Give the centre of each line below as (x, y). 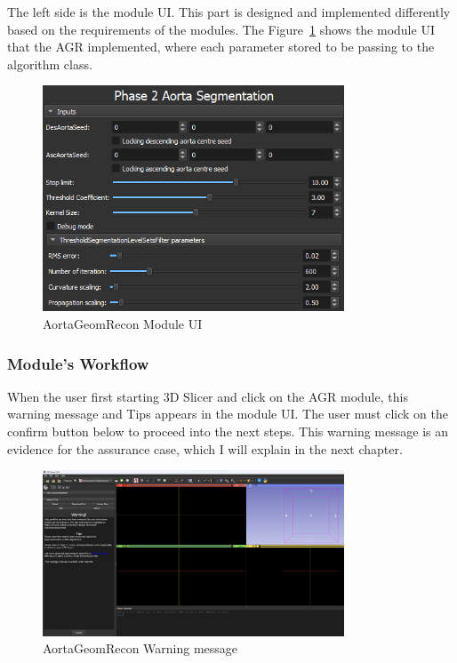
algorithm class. (50, 64)
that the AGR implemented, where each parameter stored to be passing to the (221, 47)
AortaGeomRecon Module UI (123, 324)
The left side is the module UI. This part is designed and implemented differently (229, 12)
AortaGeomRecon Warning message (140, 648)
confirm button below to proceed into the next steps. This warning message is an (228, 431)
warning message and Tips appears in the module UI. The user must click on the (228, 414)
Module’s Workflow (78, 363)
